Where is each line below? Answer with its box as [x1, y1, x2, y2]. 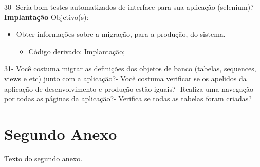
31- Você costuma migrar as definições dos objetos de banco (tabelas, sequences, [4, 63, 256, 74]
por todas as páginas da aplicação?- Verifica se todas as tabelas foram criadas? [4, 93, 252, 104]
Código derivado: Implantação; [28, 46, 125, 56]
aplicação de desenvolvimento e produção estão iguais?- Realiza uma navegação [4, 83, 253, 94]
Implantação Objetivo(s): [4, 11, 89, 22]
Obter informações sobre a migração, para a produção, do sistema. [16, 29, 226, 39]
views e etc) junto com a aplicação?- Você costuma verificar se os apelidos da [4, 73, 247, 83]
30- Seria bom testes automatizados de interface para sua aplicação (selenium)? [4, 2, 254, 12]
